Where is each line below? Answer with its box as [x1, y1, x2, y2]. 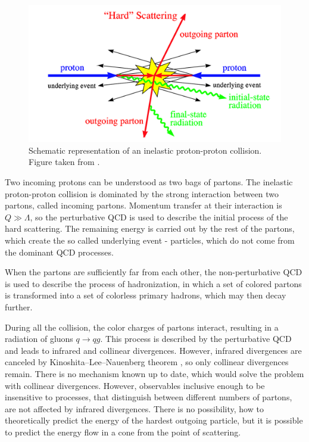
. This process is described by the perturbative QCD [100, 332, 292, 345]
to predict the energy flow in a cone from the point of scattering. [5, 425, 241, 438]
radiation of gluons [5, 332, 73, 345]
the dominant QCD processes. [5, 245, 114, 258]
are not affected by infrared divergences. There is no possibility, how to [5, 402, 264, 415]
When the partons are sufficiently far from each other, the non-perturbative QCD [5, 266, 302, 278]
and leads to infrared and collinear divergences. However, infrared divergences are [5, 344, 302, 356]
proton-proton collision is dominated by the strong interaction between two [5, 187, 279, 200]
